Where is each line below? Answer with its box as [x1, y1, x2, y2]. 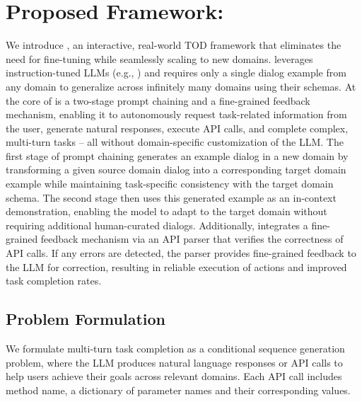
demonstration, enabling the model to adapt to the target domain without [6, 204, 327, 219]
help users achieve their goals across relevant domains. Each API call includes [6, 369, 342, 384]
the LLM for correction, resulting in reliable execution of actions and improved [6, 259, 347, 274]
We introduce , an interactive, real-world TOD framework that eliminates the [6, 38, 341, 52]
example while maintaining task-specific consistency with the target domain [6, 176, 334, 191]
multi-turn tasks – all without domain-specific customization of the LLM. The [6, 134, 344, 149]
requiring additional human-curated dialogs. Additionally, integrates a [6, 217, 308, 232]
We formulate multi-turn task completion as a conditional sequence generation [6, 341, 345, 356]
